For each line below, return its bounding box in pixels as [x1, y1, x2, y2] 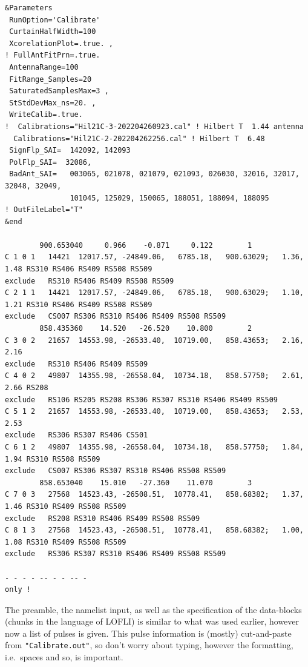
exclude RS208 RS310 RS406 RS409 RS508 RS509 [5, 514, 200, 523]
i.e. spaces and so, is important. [5, 651, 123, 663]
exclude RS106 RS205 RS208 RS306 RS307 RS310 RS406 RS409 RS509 [5, 395, 278, 404]
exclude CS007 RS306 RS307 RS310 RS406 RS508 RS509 [5, 466, 226, 476]
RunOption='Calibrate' [9, 15, 100, 24]
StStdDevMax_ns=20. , [9, 98, 96, 107]
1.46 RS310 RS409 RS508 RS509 [5, 502, 126, 511]
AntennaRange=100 [9, 62, 79, 71]
